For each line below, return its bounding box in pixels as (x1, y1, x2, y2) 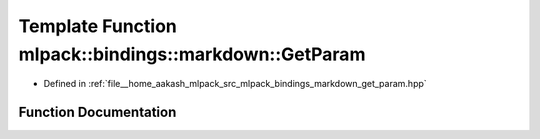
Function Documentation (18, 104, 177, 121)
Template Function (18, 15, 177, 37)
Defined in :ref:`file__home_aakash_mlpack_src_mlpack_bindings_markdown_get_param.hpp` (43, 78, 427, 90)
